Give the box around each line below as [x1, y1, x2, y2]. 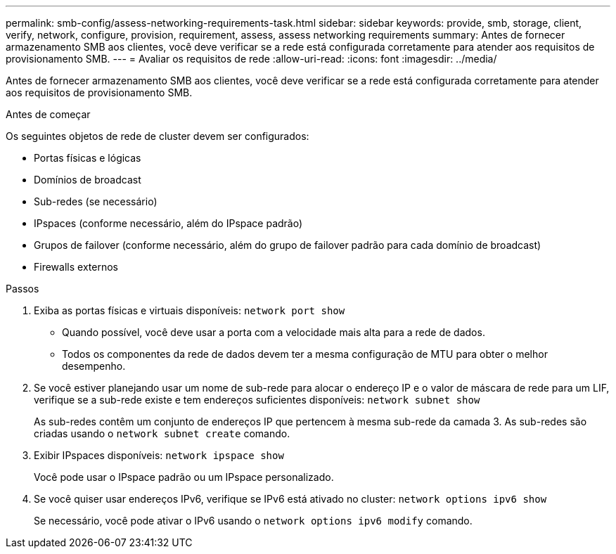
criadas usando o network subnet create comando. [34, 427, 290, 439]
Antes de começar [6, 108, 91, 120]
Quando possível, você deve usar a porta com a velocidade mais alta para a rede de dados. [62, 326, 485, 338]
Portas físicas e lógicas [34, 152, 141, 164]
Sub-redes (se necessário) [34, 195, 158, 207]
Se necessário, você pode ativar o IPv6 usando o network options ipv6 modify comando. [34, 515, 473, 527]
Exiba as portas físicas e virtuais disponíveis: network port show [34, 304, 345, 316]
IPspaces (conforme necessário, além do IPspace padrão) [34, 217, 303, 229]
